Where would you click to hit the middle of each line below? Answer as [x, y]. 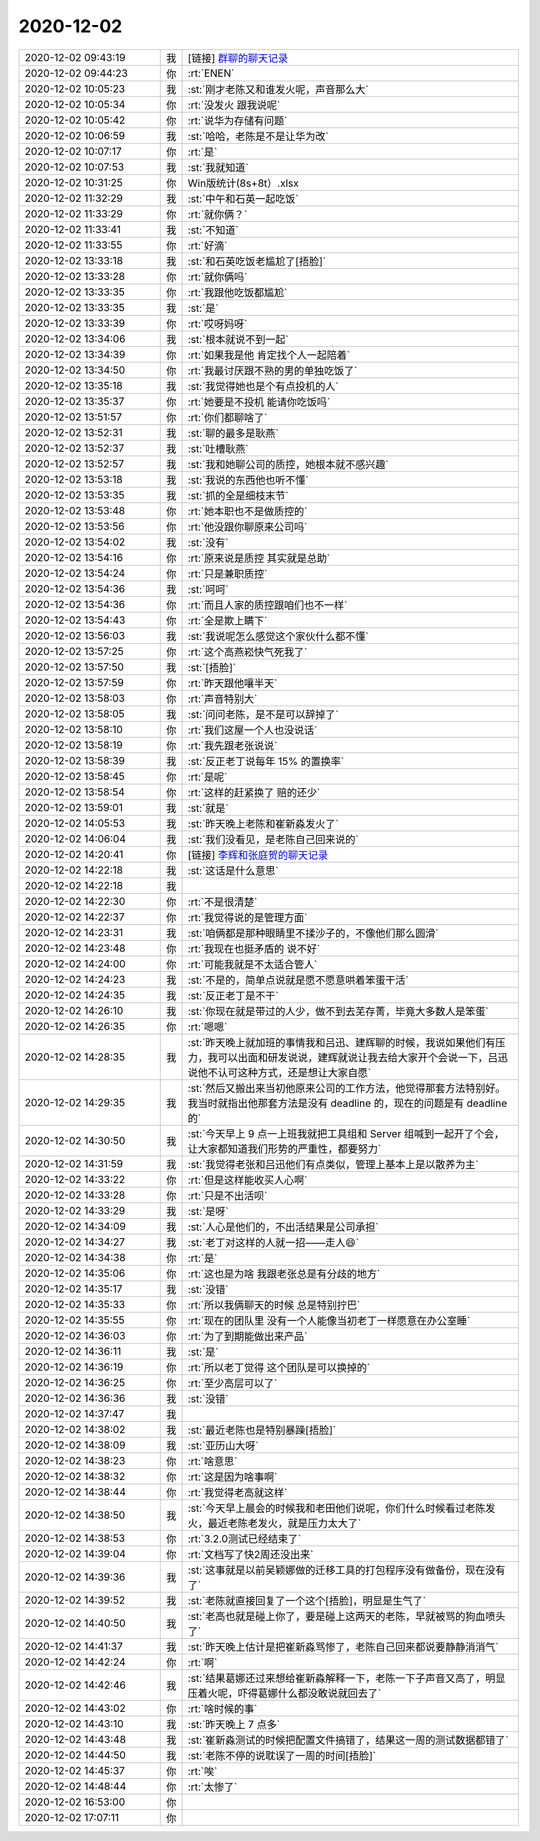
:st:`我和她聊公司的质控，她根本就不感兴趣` [288, 464]
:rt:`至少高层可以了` [232, 1383]
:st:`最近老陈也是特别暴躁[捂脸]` [262, 1430]
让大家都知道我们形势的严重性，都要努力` [284, 1148]
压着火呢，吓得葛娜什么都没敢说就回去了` [284, 1693]
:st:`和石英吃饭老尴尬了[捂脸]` [257, 261]
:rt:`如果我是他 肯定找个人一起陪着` [269, 355]
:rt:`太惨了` [212, 1787]
